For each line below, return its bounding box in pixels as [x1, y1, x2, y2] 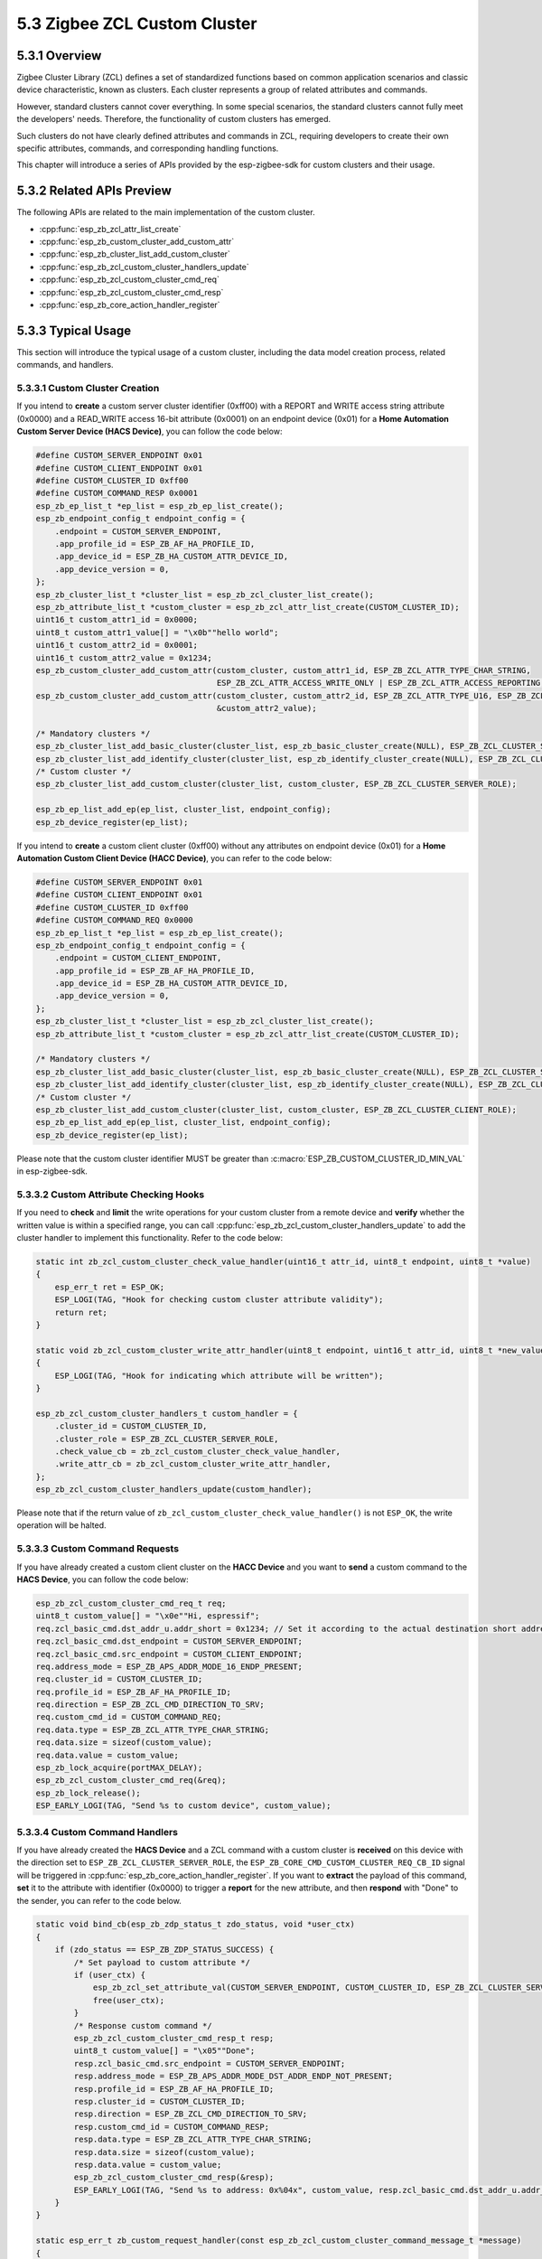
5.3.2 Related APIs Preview [16, 183, 172, 199]
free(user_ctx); [92, 1995, 165, 2005]
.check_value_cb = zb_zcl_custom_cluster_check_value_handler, [54, 1446, 341, 1457]
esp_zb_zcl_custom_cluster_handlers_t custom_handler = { [35, 1408, 298, 1419]
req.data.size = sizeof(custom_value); [35, 1738, 212, 1748]
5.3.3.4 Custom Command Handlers [16, 1825, 179, 1838]
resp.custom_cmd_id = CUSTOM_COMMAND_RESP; [73, 2122, 270, 2132]
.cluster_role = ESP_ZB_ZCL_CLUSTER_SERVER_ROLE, [54, 1433, 279, 1444]
